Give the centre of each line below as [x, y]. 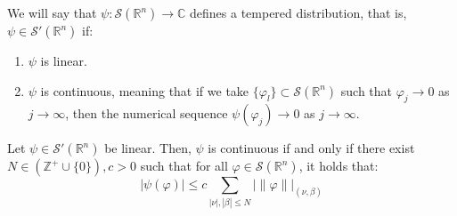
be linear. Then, [148, 148]
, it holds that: [339, 166]
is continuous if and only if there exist [311, 148]
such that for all [184, 166]
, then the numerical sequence [147, 113]
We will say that [52, 12]
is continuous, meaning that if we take [145, 90]
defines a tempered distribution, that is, [298, 12]
